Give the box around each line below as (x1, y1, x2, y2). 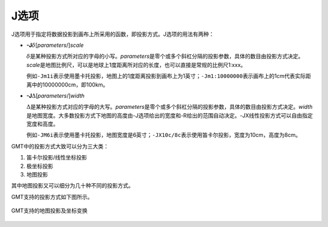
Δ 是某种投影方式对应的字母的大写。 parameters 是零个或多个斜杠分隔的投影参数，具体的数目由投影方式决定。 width (26, 103, 313, 111)
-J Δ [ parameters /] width (26, 92, 85, 99)
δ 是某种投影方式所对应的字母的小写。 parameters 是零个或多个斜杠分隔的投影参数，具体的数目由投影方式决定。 (26, 52, 304, 60)
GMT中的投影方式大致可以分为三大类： (11, 142, 109, 150)
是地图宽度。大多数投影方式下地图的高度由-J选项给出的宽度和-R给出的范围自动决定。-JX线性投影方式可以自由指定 (26, 111, 313, 119)
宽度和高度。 (26, 120, 59, 128)
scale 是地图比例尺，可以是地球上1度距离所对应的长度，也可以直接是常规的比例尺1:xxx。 (26, 61, 246, 68)
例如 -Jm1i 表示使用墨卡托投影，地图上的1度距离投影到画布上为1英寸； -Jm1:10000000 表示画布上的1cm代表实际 (26, 72, 306, 80)
